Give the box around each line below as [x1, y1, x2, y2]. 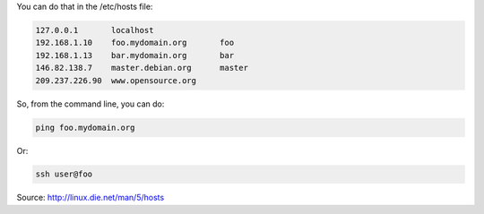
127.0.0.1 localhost [35, 25, 154, 35]
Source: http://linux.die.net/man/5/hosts [16, 193, 165, 203]
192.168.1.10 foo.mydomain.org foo [35, 38, 235, 48]
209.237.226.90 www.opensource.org [35, 75, 197, 85]
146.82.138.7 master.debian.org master [35, 63, 248, 73]
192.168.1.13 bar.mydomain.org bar [35, 50, 235, 60]
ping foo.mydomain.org [35, 122, 135, 133]
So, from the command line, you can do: [16, 98, 165, 109]
